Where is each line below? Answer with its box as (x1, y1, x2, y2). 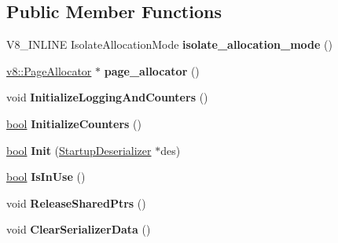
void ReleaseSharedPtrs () (6, 194, 146, 211)
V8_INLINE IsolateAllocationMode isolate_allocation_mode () (6, 36, 332, 53)
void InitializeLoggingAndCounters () (6, 89, 208, 105)
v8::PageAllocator (6, 62, 92, 79)
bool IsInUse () (6, 168, 86, 185)
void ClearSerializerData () (6, 221, 151, 237)
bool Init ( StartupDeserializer (6, 142, 152, 158)
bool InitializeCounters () (6, 115, 141, 131)
